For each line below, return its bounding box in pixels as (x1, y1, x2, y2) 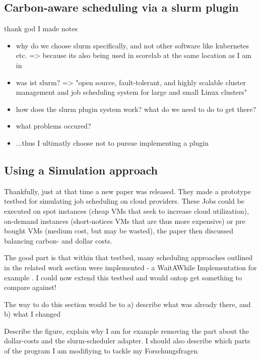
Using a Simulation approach (4, 162, 158, 177)
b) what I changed (4, 309, 60, 319)
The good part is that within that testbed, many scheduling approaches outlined (4, 252, 253, 263)
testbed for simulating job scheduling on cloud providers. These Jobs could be (4, 196, 244, 206)
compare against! (4, 282, 56, 292)
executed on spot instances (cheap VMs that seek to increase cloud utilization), (4, 205, 249, 216)
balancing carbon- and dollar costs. (4, 235, 112, 246)
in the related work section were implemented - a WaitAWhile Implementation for (4, 262, 257, 272)
